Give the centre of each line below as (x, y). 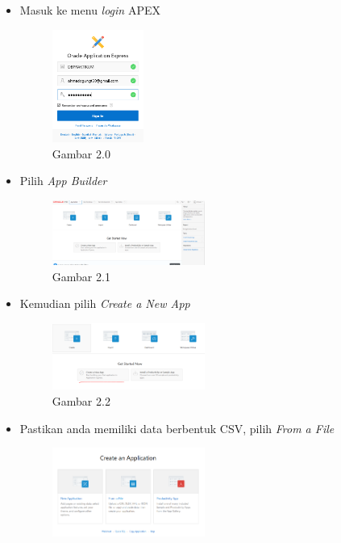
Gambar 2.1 (81, 276)
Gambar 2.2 (81, 400)
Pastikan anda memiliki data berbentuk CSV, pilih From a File (177, 428)
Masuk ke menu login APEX (90, 10)
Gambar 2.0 (81, 153)
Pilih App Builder (63, 181)
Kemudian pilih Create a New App (105, 303)
